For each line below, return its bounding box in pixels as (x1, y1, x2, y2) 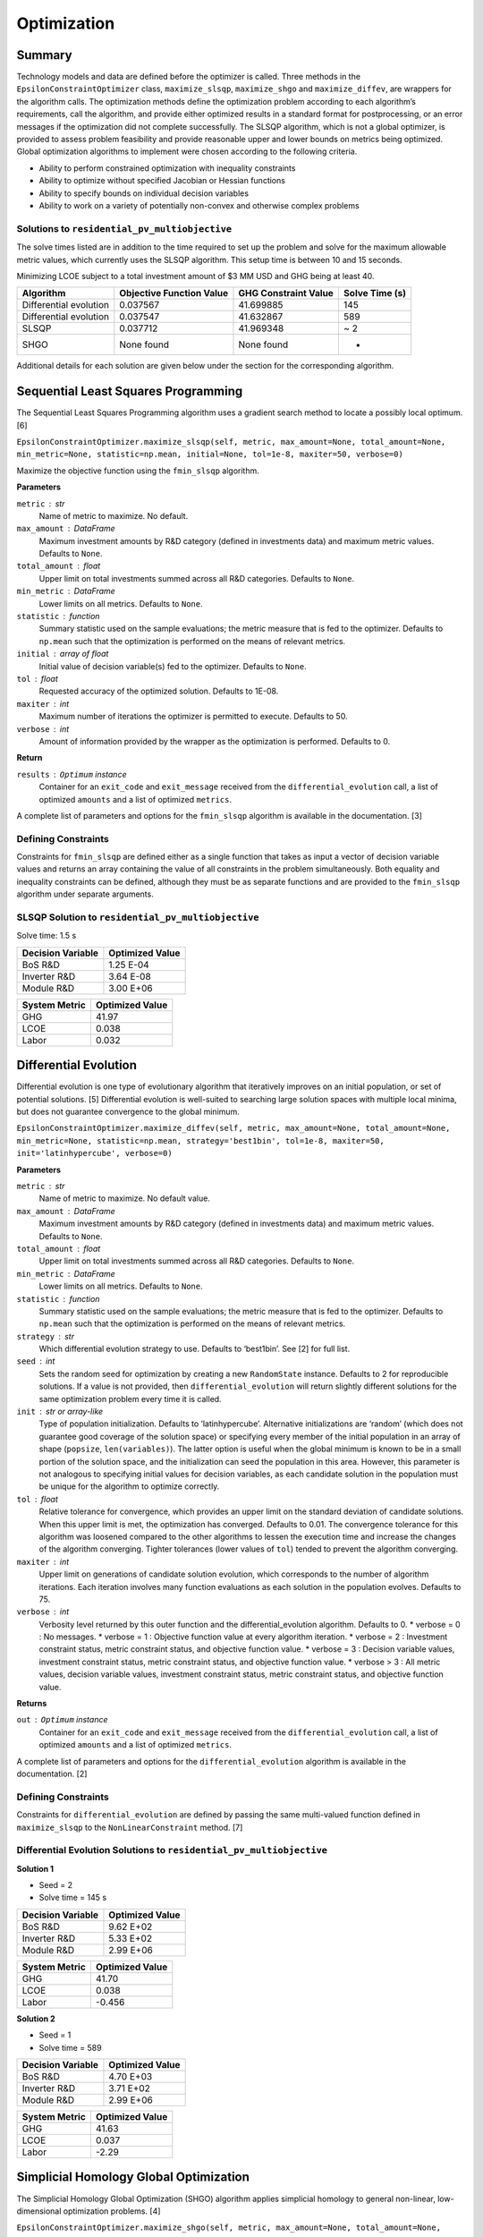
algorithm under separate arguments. (16, 889, 154, 899)
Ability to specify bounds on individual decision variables (38, 188, 250, 199)
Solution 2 (16, 2013, 55, 2024)
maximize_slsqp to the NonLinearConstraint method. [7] (16, 1822, 243, 1833)
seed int (16, 1356, 55, 1366)
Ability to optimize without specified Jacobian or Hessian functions (38, 175, 286, 186)
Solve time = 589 (38, 2042, 102, 2053)
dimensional (16, 2206, 62, 2216)
